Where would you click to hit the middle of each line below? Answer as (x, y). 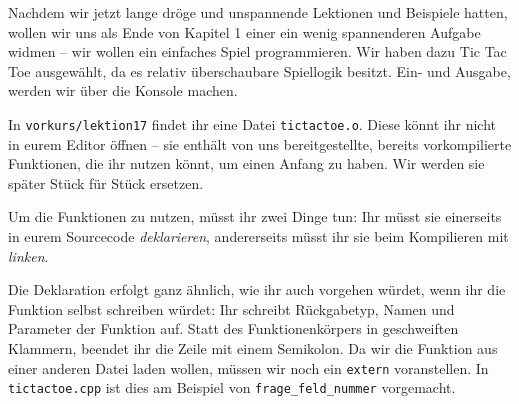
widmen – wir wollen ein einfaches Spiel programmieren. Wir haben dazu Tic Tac (257, 51)
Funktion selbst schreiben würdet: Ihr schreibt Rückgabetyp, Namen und (231, 308)
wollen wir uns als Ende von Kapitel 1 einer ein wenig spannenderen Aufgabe (244, 31)
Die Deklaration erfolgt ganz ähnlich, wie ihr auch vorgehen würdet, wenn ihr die (257, 289)
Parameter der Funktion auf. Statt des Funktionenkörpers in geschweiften (233, 328)
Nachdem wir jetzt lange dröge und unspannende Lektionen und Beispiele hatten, (258, 12)
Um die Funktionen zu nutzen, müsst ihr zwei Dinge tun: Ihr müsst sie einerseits (255, 216)
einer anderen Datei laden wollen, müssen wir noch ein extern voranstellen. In (248, 367)
